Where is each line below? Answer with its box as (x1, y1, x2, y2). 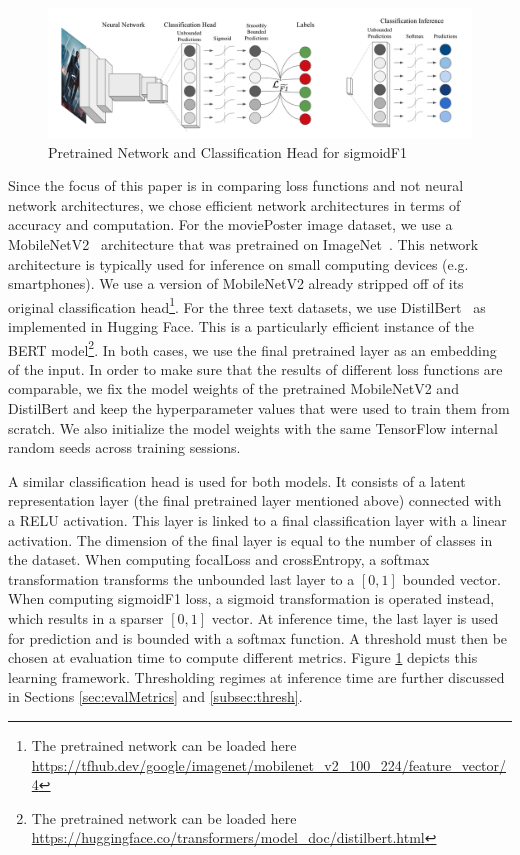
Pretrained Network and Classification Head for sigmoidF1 (48, 141, 407, 162)
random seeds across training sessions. (8, 437, 241, 458)
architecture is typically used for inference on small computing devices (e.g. (8, 253, 469, 274)
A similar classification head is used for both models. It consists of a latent (8, 470, 466, 491)
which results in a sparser (8, 607, 164, 628)
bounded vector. (402, 568, 501, 589)
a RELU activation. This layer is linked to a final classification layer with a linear (8, 510, 507, 531)
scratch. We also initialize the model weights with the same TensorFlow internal (8, 417, 498, 438)
